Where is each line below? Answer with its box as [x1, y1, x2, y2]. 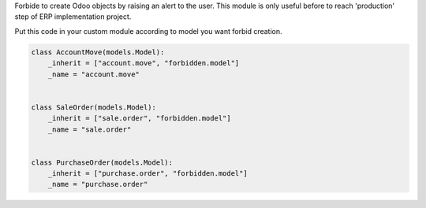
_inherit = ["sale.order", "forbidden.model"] [47, 114, 232, 123]
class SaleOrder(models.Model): [31, 102, 157, 112]
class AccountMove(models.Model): [31, 47, 165, 57]
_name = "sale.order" [47, 124, 132, 134]
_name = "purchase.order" [47, 180, 148, 189]
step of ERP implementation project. [14, 12, 132, 21]
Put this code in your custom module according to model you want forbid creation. [14, 26, 283, 35]
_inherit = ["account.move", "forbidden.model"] [47, 59, 240, 68]
